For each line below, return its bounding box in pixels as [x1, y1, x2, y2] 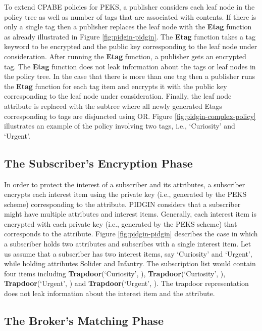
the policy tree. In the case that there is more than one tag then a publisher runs [4, 71, 255, 81]
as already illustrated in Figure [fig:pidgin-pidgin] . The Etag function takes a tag [4, 31, 256, 42]
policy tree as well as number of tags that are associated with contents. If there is [4, 11, 256, 22]
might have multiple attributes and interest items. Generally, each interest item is [4, 209, 256, 219]
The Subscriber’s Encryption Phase [4, 155, 193, 171]
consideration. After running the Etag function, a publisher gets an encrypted [4, 51, 246, 61]
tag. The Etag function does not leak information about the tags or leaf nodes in [4, 61, 256, 71]
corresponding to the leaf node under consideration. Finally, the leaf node [4, 91, 232, 101]
